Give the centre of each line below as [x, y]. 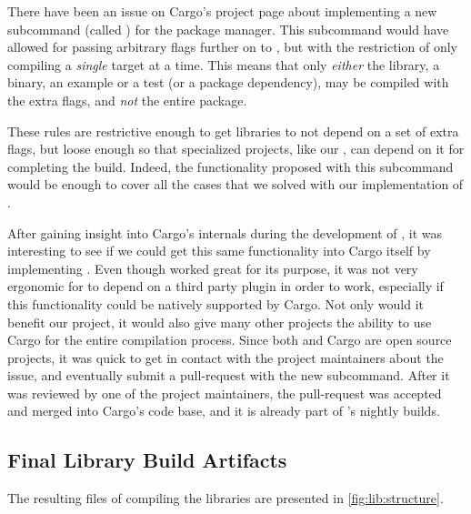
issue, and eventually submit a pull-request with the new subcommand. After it [229, 375]
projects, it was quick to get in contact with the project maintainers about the [225, 357]
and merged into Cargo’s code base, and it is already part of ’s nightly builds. [224, 411]
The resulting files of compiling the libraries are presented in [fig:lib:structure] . [225, 498]
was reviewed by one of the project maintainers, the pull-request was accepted [225, 393]
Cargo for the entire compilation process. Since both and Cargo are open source [230, 340]
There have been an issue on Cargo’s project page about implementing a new [222, 11]
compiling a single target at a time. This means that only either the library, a [224, 64]
